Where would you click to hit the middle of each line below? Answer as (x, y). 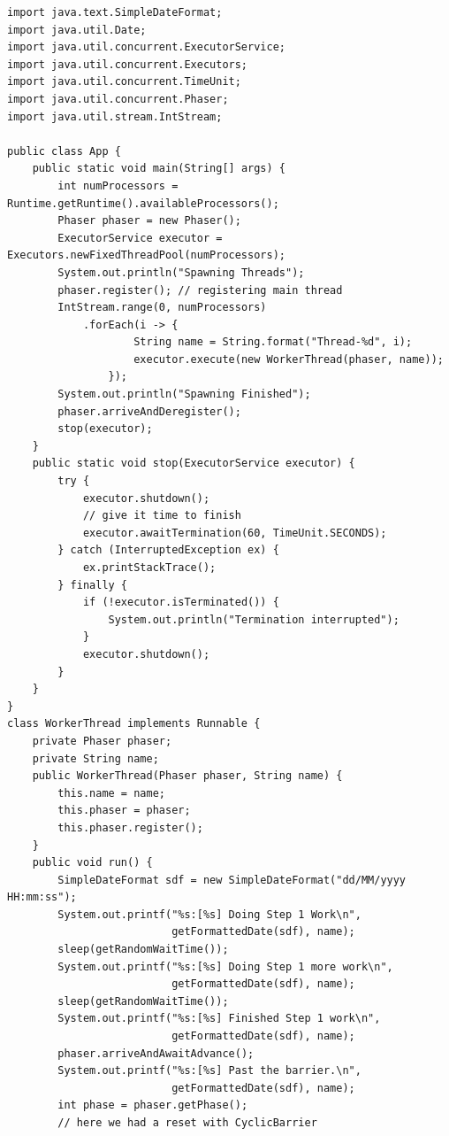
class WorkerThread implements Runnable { (134, 724)
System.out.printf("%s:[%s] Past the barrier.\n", (209, 1071)
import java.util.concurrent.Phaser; (118, 99)
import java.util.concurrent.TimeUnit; (124, 82)
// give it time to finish (162, 516)
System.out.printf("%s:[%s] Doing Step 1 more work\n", (225, 966)
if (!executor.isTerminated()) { (181, 603)
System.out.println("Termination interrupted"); (254, 619)
